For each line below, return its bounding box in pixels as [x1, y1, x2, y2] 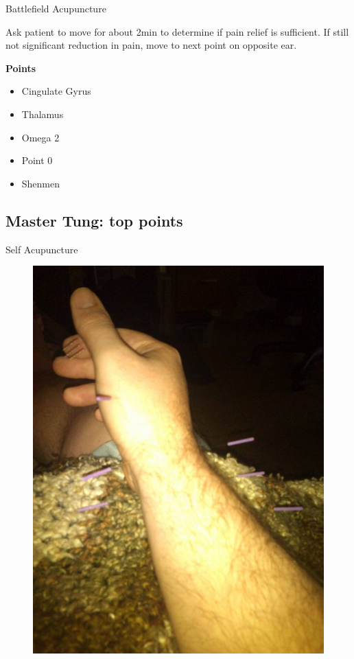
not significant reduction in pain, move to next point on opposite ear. [5, 38, 297, 52]
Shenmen [21, 176, 60, 190]
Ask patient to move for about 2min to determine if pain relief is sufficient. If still [5, 24, 349, 38]
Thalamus [21, 106, 64, 121]
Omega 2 [21, 130, 60, 144]
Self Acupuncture [5, 242, 78, 256]
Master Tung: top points [5, 209, 183, 231]
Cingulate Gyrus [21, 84, 91, 98]
